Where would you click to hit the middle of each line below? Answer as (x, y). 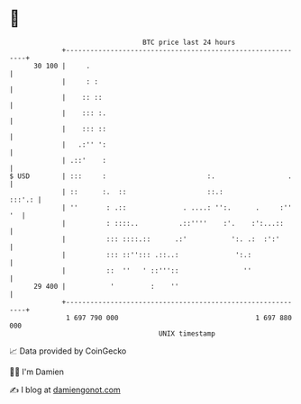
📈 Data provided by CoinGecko (68, 351)
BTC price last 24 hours (189, 42)
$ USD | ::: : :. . (151, 176)
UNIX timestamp (187, 333)
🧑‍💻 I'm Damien (37, 372)
